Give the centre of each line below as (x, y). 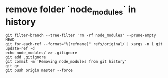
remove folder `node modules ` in (71, 10)
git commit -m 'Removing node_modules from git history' (66, 61)
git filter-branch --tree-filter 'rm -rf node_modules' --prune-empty (81, 35)
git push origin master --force (39, 70)
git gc (12, 66)
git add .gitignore (26, 57)
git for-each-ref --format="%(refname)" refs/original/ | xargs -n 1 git (84, 44)
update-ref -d (20, 48)
